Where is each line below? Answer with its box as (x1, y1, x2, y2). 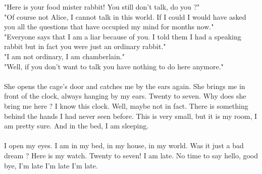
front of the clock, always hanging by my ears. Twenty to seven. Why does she (4, 91, 246, 101)
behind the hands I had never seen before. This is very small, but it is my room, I (4, 110, 257, 121)
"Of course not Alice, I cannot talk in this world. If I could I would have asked (4, 11, 246, 22)
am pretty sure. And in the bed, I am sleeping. (4, 120, 149, 131)
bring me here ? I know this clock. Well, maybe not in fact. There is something (4, 100, 248, 111)
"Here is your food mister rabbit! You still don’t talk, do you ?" (4, 2, 200, 12)
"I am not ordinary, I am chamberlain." (4, 51, 125, 61)
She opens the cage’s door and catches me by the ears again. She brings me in (4, 80, 245, 91)
